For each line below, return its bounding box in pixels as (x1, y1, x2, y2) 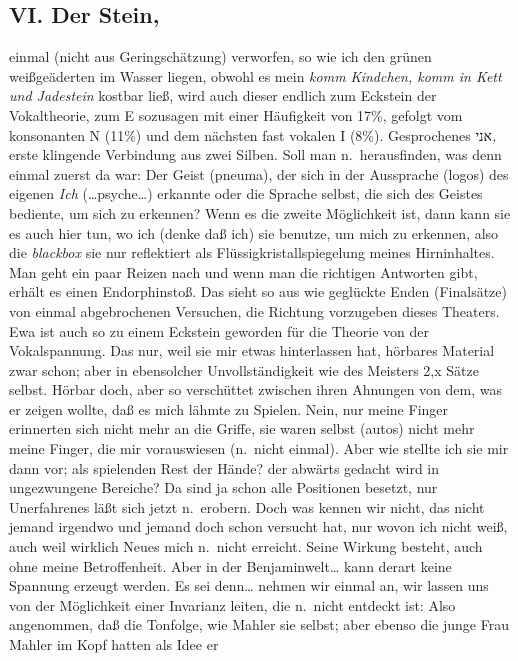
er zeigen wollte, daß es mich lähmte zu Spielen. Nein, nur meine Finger (9, 398, 449, 419)
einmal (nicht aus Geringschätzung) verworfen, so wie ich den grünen (9, 46, 432, 67)
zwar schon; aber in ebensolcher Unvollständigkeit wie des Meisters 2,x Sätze (9, 359, 479, 380)
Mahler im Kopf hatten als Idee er (9, 634, 219, 655)
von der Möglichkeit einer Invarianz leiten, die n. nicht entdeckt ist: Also (9, 594, 456, 615)
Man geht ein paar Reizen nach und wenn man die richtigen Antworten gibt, (9, 261, 478, 282)
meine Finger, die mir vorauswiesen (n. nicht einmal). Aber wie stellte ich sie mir (9, 438, 509, 459)
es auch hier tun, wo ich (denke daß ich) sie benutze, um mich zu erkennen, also (9, 222, 499, 243)
